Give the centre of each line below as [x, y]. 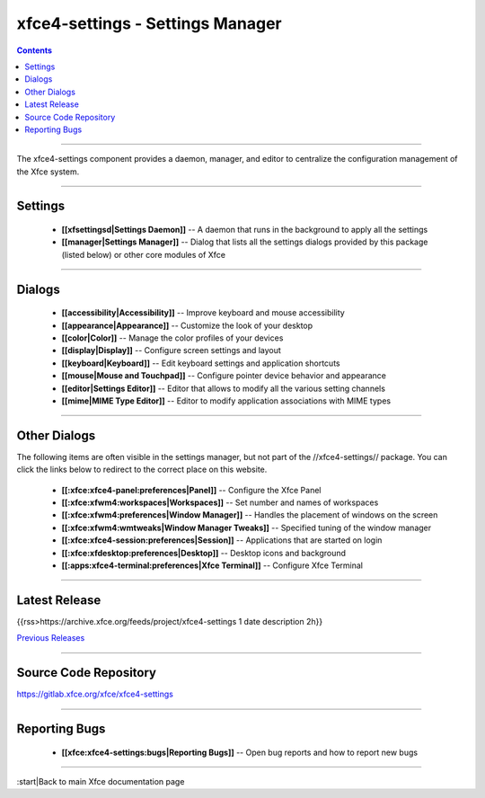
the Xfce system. [48, 172]
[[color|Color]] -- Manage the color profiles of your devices [172, 338]
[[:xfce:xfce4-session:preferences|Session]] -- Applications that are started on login [222, 540]
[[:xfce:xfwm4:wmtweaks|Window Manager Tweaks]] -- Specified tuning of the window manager [247, 528]
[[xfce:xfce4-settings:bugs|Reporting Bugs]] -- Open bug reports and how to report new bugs [239, 752]
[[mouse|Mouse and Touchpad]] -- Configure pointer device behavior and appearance [224, 376]
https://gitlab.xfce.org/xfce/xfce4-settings [95, 694]
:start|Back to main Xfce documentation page [101, 782]
